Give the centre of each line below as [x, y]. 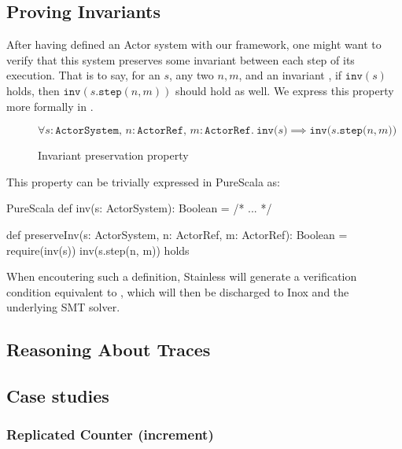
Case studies [58, 396]
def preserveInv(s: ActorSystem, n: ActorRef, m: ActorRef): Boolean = [177, 234]
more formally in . [50, 106]
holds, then [33, 90]
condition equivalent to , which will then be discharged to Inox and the [178, 291]
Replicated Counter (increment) [110, 434]
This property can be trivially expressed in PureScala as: [143, 181]
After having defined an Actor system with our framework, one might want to [194, 44]
